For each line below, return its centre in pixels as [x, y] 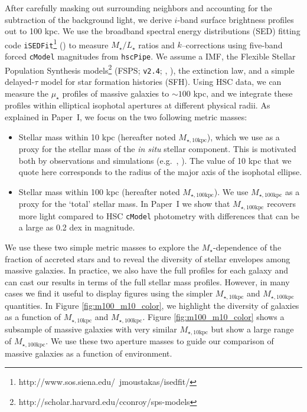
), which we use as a [243, 136]
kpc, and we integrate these [243, 93]
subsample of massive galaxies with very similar [91, 329]
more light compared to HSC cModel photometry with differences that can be [159, 215]
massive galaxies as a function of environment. [89, 353]
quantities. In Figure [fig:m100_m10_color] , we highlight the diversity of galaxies [152, 305]
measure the [27, 93]
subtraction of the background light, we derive [88, 19]
